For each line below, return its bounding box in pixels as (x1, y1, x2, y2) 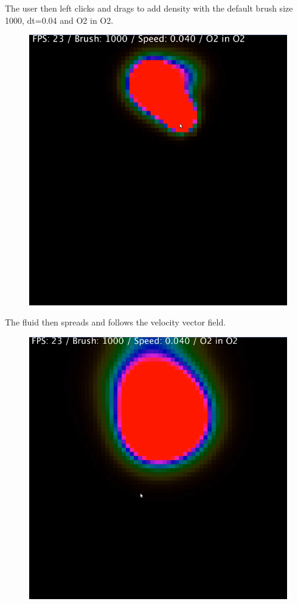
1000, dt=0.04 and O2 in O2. (5, 13, 114, 26)
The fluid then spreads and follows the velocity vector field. (5, 316, 226, 329)
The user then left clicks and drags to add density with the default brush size (5, 2, 293, 14)
